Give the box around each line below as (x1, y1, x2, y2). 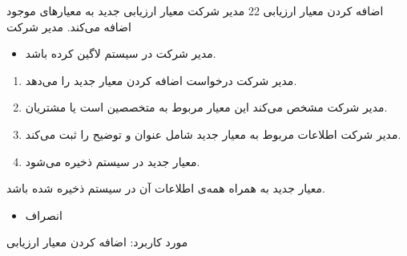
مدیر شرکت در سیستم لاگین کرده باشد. (25, 45, 216, 62)
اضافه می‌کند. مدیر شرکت (6, 18, 131, 35)
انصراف (25, 206, 62, 223)
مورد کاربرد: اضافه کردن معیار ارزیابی (6, 234, 188, 250)
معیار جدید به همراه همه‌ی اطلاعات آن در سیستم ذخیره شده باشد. (6, 180, 325, 197)
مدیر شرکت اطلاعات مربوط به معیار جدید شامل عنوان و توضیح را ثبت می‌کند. (25, 125, 401, 142)
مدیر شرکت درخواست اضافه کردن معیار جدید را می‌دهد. (25, 71, 297, 88)
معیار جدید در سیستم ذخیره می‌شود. (25, 152, 200, 169)
